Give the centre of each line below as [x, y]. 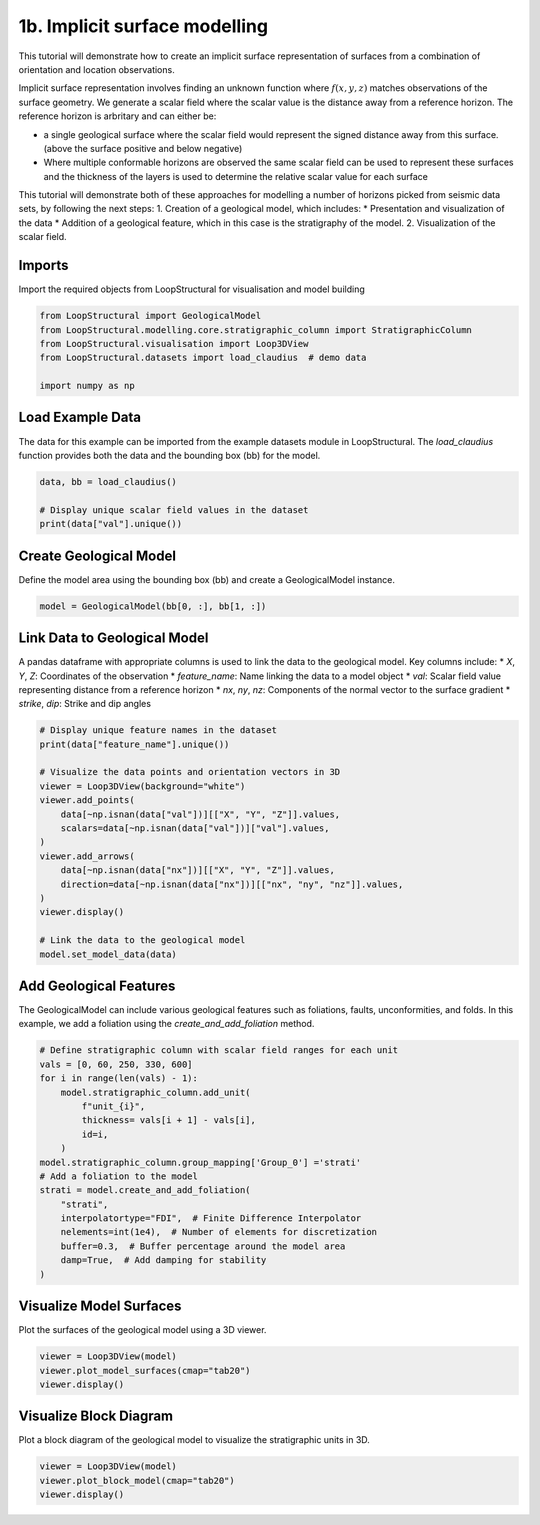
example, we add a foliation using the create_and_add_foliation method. [166, 1024]
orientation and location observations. [96, 69]
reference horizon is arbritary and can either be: [117, 116]
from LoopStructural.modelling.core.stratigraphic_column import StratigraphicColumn [255, 329]
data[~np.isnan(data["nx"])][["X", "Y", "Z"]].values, [197, 870]
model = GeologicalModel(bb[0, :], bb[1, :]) [153, 606]
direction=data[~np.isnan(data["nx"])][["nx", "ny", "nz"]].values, [232, 884]
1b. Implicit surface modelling [143, 26]
